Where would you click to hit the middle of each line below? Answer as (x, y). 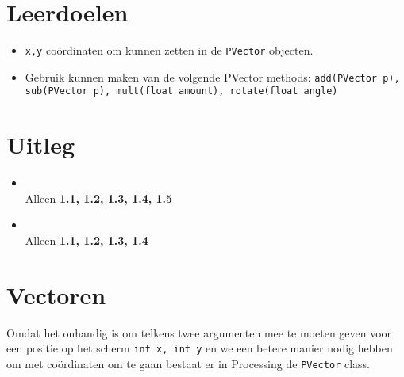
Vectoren (56, 294)
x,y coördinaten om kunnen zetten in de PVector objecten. (169, 50)
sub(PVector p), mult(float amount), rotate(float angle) (181, 91)
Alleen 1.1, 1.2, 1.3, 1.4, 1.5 (99, 198)
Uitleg (41, 145)
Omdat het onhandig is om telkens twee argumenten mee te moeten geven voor (199, 332)
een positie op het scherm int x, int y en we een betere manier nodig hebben (200, 348)
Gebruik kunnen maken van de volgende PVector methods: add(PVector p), (212, 76)
